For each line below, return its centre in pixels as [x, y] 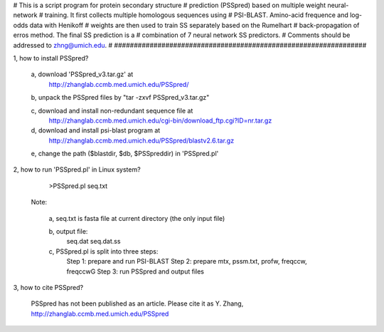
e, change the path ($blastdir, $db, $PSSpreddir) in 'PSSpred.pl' [125, 154]
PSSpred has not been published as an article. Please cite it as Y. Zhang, [137, 304]
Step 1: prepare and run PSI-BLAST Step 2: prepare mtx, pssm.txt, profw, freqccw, [187, 261]
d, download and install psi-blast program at [96, 130]
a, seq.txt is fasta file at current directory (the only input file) [137, 218]
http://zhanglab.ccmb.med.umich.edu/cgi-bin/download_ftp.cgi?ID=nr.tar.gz [160, 120]
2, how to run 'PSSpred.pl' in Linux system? [77, 170]
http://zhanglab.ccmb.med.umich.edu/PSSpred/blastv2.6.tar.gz [142, 140]
